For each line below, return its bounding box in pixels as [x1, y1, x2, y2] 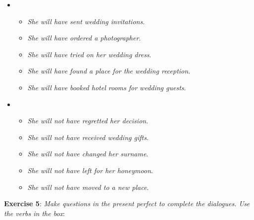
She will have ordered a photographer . [27, 33, 141, 43]
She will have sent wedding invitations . [27, 16, 145, 26]
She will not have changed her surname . [27, 148, 149, 159]
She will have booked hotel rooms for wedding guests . [27, 82, 186, 92]
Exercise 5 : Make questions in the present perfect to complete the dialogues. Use [4, 198, 250, 209]
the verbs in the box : [4, 208, 65, 218]
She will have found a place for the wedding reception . [27, 66, 191, 76]
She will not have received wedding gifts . [27, 132, 149, 142]
